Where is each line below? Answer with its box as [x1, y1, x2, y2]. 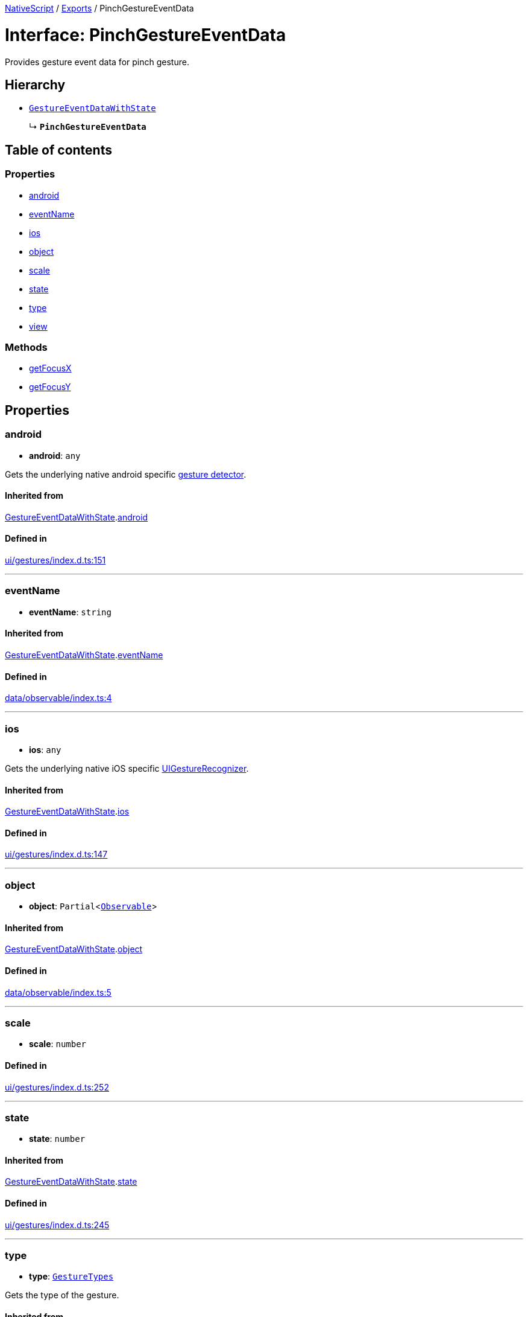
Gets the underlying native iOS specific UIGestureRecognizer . [5, 763, 249, 774]
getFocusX [29, 363, 72, 374]
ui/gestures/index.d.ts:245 [5, 1219, 110, 1230]
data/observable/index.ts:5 [5, 987, 112, 998]
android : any [29, 450, 81, 461]
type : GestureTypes [29, 1271, 114, 1282]
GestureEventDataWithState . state [5, 1176, 137, 1187]
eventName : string [29, 606, 112, 617]
